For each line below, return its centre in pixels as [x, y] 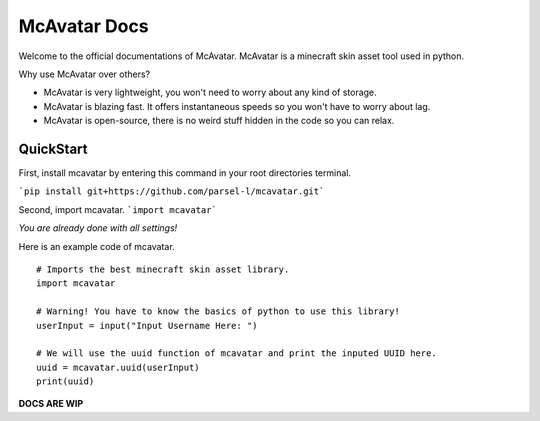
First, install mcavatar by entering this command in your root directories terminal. [185, 173]
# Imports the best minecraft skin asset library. [163, 269]
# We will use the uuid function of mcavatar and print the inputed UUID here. [236, 353]
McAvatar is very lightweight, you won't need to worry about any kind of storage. [210, 92]
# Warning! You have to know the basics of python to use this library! [218, 311]
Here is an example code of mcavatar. [96, 246]
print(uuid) [65, 381]
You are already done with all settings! [98, 228]
